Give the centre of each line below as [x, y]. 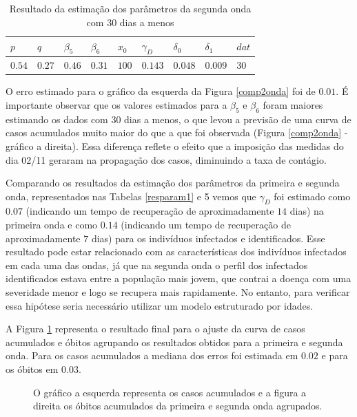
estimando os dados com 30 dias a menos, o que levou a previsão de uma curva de [178, 119]
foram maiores [293, 104]
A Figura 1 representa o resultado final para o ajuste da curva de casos [155, 329]
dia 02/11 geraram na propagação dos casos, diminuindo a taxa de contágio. [166, 159]
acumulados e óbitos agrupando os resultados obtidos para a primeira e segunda [174, 342]
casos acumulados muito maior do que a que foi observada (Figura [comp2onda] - [177, 132]
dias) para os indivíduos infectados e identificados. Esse [208, 238]
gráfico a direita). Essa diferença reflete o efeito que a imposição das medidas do [175, 146]
